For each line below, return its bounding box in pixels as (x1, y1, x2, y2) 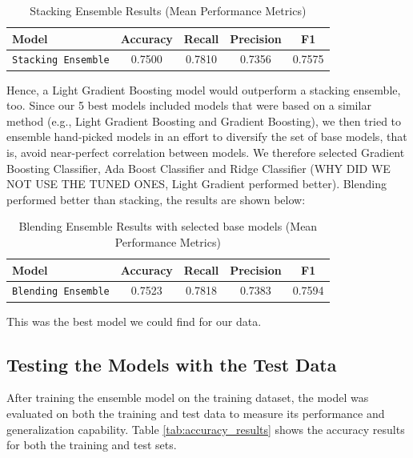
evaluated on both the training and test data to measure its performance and (6, 404, 385, 421)
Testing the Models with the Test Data (6, 352, 337, 376)
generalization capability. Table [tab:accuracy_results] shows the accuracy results (6, 420, 405, 437)
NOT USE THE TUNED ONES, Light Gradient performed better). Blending (6, 175, 387, 192)
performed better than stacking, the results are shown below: (6, 191, 306, 207)
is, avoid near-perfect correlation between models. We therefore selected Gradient (6, 143, 405, 160)
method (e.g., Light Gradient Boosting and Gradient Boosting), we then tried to (6, 112, 402, 129)
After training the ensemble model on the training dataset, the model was (6, 389, 369, 406)
